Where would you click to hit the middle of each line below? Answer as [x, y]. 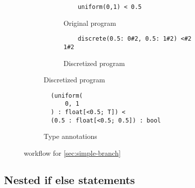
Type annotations [70, 136]
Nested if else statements [69, 179]
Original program [90, 23]
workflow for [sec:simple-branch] [72, 153]
